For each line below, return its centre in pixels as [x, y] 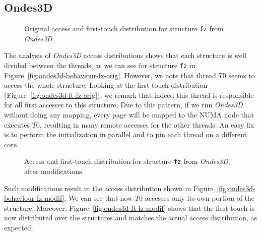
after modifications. [54, 171]
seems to [242, 75]
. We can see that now [99, 198]
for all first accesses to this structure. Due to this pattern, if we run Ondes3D [123, 105]
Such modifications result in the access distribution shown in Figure [109, 188]
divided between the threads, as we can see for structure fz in [100, 65]
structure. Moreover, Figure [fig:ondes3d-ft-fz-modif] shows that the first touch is [129, 208]
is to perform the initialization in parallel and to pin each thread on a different [126, 134]
